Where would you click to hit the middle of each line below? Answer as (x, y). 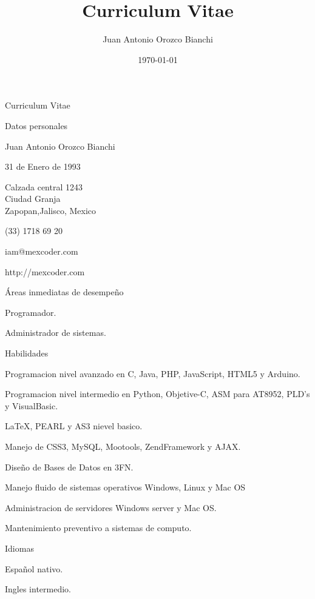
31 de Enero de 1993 (43, 166)
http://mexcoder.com (45, 271)
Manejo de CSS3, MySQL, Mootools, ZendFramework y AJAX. (123, 446)
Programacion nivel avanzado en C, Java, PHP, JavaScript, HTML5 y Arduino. (153, 373)
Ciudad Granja (33, 199)
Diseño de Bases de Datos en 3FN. (69, 467)
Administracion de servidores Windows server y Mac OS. (111, 507)
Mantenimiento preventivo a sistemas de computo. (98, 528)
